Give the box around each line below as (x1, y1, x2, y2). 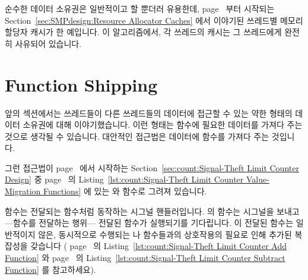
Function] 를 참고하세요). (5, 263, 96, 275)
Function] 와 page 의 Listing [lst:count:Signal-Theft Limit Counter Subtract (5, 251, 285, 264)
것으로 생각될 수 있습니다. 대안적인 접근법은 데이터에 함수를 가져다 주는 (5, 130, 269, 142)
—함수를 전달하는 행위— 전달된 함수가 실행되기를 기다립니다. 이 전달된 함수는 (5, 216, 294, 229)
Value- (246, 173, 269, 185)
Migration (5, 185, 41, 197)
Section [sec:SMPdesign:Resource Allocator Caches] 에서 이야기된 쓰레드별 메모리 (5, 14, 303, 26)
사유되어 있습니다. (15, 37, 82, 49)
